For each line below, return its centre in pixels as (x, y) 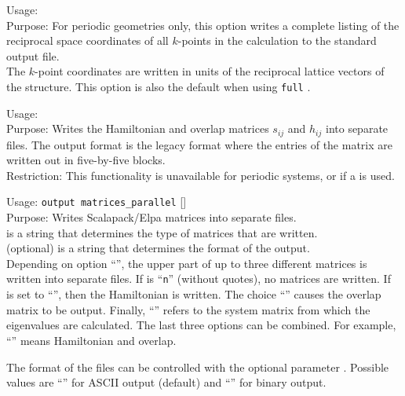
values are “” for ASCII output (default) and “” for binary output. (166, 382)
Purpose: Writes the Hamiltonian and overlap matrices (138, 128)
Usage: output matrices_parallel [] (97, 202)
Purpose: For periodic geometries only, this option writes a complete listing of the (203, 25)
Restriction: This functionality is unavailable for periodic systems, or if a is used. (201, 175)
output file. (33, 55)
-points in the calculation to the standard (277, 40)
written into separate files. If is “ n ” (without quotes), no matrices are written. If (199, 279)
